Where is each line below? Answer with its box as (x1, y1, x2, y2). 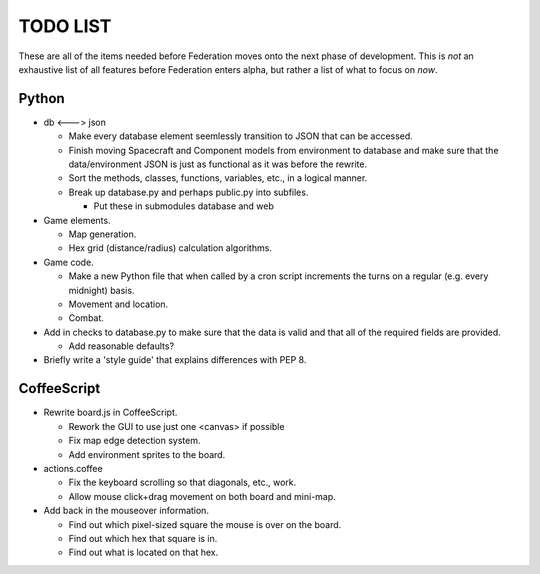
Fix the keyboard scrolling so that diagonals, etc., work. (68, 476, 297, 489)
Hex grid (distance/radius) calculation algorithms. (68, 242, 272, 254)
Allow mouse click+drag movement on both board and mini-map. (68, 490, 337, 502)
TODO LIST (18, 15, 112, 37)
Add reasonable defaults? (68, 340, 175, 352)
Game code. (43, 256, 94, 268)
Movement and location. (68, 298, 169, 310)
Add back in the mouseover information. (43, 505, 210, 517)
